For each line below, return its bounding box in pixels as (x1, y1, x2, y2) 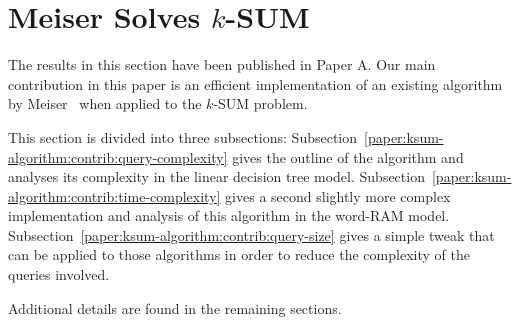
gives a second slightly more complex (225, 185, 451, 206)
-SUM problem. (213, 93, 308, 114)
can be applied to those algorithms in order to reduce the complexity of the (8, 244, 470, 265)
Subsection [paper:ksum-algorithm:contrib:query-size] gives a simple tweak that (8, 224, 495, 245)
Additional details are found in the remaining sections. (8, 297, 342, 318)
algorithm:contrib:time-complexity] (8, 185, 221, 206)
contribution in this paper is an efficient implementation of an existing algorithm (8, 73, 503, 94)
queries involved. (8, 264, 110, 285)
